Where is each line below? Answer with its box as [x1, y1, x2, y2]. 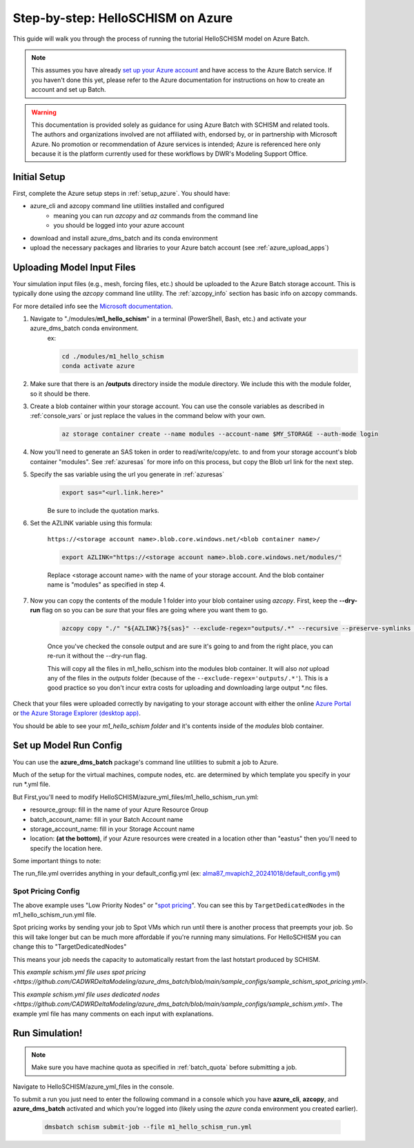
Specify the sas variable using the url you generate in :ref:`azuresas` [30, 470, 224, 479]
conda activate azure [61, 362, 135, 370]
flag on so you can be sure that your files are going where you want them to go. [41, 605, 268, 614]
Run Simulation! [12, 1027, 83, 1039]
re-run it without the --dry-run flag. [47, 652, 148, 660]
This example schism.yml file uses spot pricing [12, 967, 146, 976]
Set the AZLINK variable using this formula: [30, 519, 152, 527]
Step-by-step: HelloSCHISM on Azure [12, 10, 233, 26]
